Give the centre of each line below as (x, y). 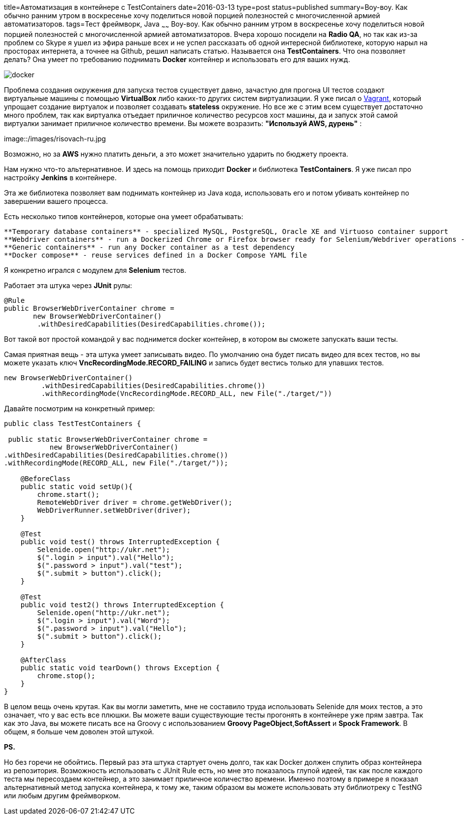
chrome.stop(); (66, 675)
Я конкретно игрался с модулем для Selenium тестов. (95, 270)
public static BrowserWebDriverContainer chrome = (108, 439)
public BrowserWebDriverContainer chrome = (89, 308)
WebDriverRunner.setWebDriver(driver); (114, 510)
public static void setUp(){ (77, 486)
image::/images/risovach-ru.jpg (55, 138)
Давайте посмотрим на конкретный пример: (80, 408)
